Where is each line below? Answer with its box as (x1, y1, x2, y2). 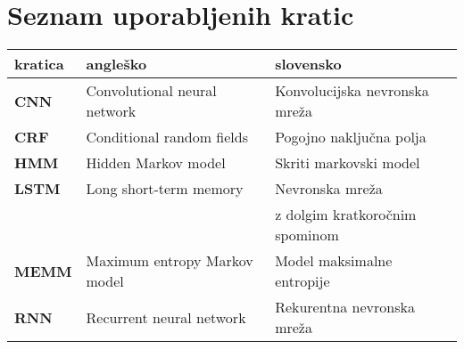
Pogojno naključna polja (275, 126, 427, 148)
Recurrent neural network (86, 306, 246, 328)
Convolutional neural (86, 80, 217, 101)
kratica (14, 53, 64, 75)
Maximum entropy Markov (86, 250, 253, 272)
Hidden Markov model (86, 152, 226, 174)
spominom (275, 224, 339, 246)
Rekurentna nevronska (275, 296, 415, 318)
